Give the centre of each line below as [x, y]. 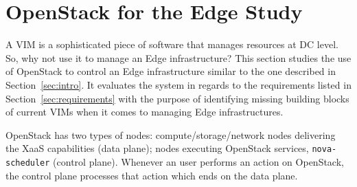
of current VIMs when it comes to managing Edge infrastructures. [145, 112]
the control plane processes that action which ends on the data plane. [152, 175]
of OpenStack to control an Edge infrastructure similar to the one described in [171, 71]
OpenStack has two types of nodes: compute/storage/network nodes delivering [171, 134]
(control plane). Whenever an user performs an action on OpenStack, [198, 161]
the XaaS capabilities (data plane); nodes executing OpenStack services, [157, 148]
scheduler [28, 163]
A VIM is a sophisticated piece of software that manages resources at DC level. [172, 44]
